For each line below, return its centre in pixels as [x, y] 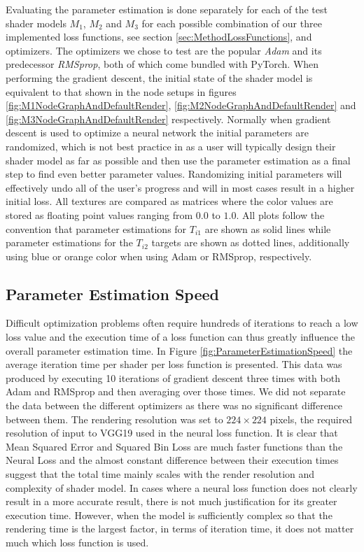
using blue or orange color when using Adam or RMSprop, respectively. [159, 256]
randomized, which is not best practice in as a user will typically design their [171, 146]
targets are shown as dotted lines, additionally [251, 242]
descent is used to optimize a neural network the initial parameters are [157, 133]
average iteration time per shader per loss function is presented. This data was [174, 364]
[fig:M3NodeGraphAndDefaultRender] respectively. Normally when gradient [168, 119]
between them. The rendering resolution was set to [114, 419]
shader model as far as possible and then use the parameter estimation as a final [178, 160]
